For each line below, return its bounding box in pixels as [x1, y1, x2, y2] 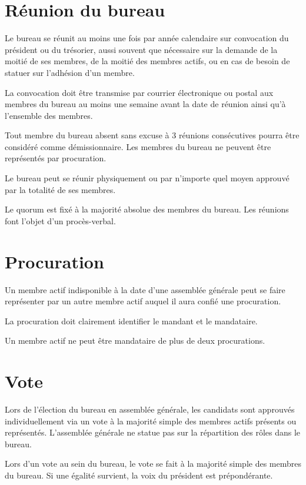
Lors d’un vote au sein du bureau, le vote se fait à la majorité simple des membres [5, 457, 301, 470]
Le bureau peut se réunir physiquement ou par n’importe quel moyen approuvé [5, 172, 290, 184]
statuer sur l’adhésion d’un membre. [5, 66, 135, 78]
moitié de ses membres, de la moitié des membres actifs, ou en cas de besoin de [5, 55, 290, 67]
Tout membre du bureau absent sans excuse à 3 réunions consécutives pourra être [5, 129, 300, 141]
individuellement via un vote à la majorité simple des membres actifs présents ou [5, 414, 297, 427]
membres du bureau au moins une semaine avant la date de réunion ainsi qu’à [5, 98, 286, 110]
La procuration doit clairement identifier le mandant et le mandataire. [5, 314, 258, 327]
